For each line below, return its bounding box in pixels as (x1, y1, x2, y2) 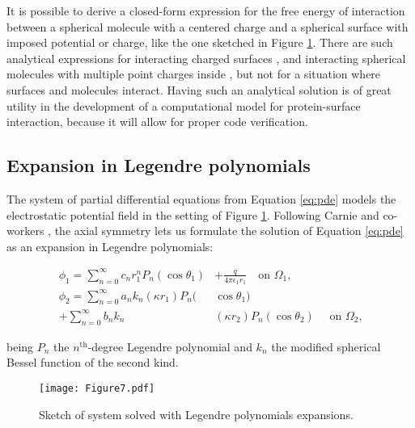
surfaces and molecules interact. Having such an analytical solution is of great (6, 81, 392, 98)
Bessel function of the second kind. (6, 354, 179, 371)
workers (6, 222, 44, 239)
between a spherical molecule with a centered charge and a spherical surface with (6, 18, 409, 35)
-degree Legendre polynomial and (87, 338, 252, 355)
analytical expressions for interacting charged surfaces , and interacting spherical (6, 49, 406, 66)
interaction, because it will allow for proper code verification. (6, 113, 308, 130)
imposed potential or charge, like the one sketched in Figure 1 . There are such (6, 34, 393, 51)
